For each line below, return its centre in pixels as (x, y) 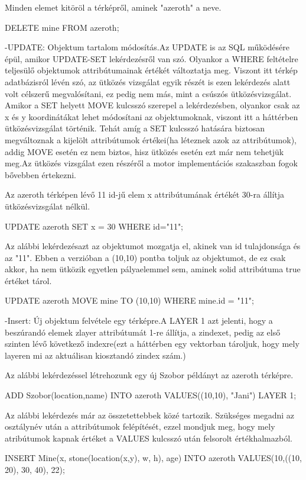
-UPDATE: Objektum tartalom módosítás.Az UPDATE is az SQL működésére (147, 47)
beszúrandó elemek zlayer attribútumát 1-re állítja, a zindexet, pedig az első (143, 332)
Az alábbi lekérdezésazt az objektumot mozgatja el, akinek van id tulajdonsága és (153, 246)
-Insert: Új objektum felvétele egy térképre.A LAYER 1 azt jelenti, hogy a (139, 320)
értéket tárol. (28, 280)
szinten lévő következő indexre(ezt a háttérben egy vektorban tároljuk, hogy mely (152, 344)
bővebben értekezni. (40, 174)
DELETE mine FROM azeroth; (62, 27)
